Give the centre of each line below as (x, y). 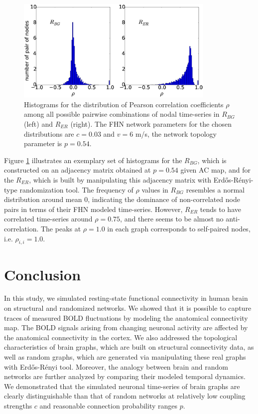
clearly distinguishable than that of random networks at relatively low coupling (125, 396)
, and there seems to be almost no (172, 219)
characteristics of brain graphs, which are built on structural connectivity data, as (129, 347)
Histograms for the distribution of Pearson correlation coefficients (124, 104)
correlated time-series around (48, 219)
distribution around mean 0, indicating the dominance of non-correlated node (122, 199)
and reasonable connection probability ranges (108, 405)
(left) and (38, 124)
